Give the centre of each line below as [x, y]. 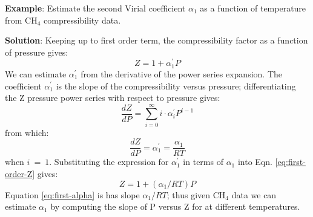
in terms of [203, 162]
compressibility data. [82, 20]
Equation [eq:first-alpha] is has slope [72, 194]
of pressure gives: [37, 52]
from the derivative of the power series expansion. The [182, 73]
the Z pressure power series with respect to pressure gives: [113, 98]
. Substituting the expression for [109, 162]
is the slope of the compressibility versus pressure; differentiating [176, 86]
